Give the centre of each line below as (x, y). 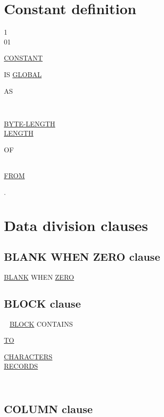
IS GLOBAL (23, 74)
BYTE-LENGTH (30, 123)
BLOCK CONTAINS (41, 323)
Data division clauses (76, 225)
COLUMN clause (48, 408)
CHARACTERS (28, 356)
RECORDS (21, 366)
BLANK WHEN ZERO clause (82, 257)
